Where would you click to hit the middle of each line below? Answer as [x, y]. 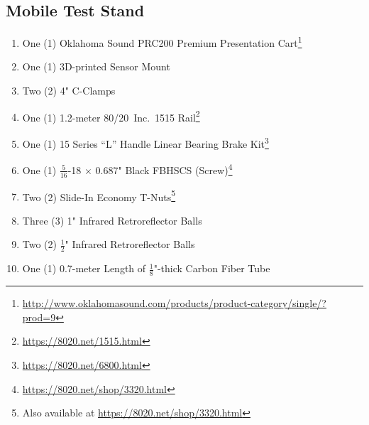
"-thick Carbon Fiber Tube [212, 268]
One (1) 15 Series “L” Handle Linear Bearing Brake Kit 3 [145, 142]
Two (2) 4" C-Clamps [69, 91]
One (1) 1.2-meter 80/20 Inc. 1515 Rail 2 [111, 116]
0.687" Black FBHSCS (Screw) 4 [164, 169]
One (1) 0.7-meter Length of [84, 268]
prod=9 [39, 317]
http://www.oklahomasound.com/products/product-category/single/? [174, 303]
